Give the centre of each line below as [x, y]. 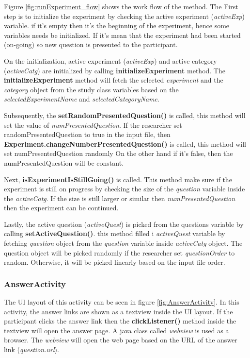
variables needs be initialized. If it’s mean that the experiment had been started [122, 35]
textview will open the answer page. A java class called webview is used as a [117, 330]
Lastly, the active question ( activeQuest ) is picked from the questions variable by [124, 224]
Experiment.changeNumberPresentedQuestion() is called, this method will [125, 144]
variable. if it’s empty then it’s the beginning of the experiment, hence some [117, 26]
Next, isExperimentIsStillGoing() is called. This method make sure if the [118, 179]
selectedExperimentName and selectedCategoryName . [82, 99]
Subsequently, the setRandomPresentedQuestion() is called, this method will [125, 115]
